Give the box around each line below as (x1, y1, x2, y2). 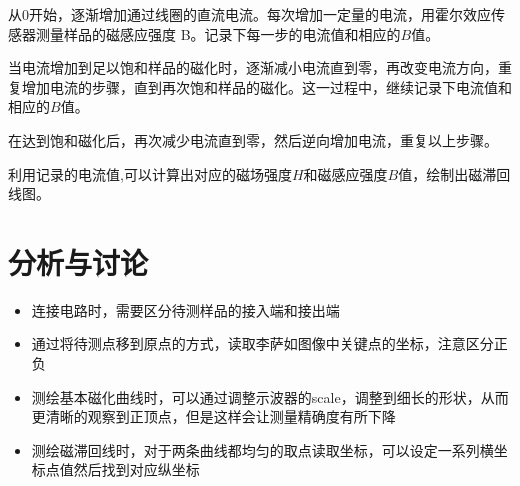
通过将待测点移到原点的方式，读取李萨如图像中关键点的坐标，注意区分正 (31, 333, 508, 354)
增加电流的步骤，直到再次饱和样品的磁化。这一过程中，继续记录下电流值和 (21, 76, 512, 97)
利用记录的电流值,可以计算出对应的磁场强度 (8, 163, 292, 184)
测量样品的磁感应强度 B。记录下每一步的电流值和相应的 (35, 23, 401, 44)
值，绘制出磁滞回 (398, 163, 511, 184)
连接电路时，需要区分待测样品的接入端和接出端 (31, 299, 340, 320)
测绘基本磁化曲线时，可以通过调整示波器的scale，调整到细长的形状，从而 (31, 386, 509, 407)
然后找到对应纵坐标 (73, 459, 200, 480)
